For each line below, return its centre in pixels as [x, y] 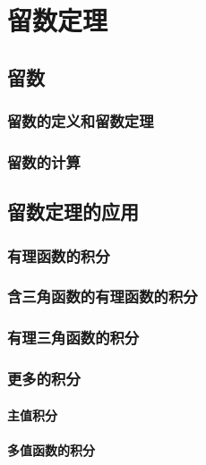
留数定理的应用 [73, 211]
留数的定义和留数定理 [81, 121]
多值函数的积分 [51, 449]
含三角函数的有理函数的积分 [103, 296]
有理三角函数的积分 [73, 338]
